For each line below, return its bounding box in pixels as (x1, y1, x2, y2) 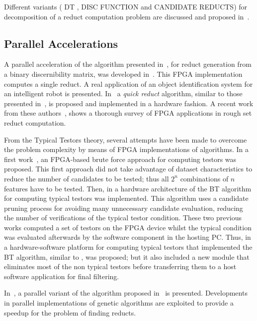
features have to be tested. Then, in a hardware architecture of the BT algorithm (4, 183, 252, 193)
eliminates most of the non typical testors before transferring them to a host (4, 261, 237, 272)
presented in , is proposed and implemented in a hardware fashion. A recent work (4, 98, 254, 108)
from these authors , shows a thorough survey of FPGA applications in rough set (4, 108, 252, 118)
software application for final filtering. (4, 271, 119, 281)
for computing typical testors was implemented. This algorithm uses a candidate (4, 193, 249, 203)
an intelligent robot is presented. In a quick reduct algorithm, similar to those (4, 88, 243, 99)
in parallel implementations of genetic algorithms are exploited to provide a (4, 298, 234, 308)
